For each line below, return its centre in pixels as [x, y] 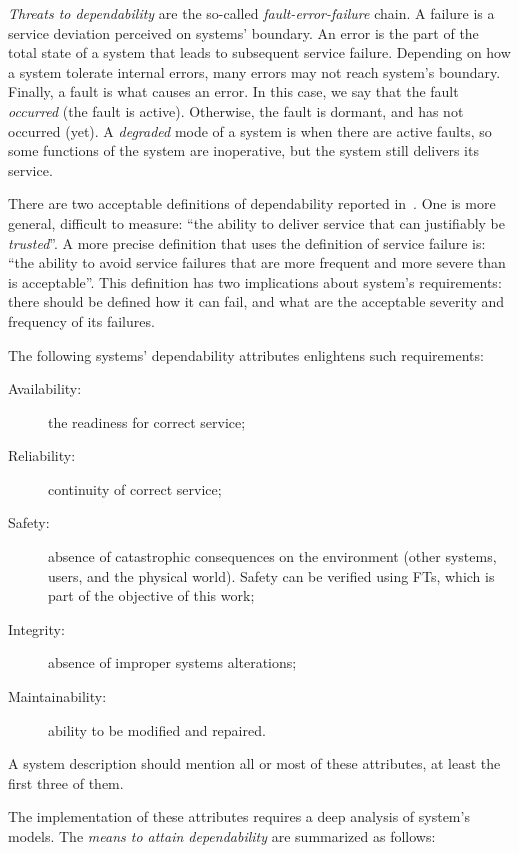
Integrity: [36, 628]
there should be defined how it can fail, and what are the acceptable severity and [256, 301]
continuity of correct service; [135, 488]
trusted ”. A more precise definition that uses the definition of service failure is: [247, 242]
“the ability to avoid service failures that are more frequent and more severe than [257, 262]
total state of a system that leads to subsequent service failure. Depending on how [259, 52]
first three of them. [66, 782]
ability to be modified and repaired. [157, 729]
